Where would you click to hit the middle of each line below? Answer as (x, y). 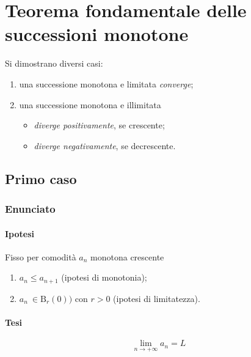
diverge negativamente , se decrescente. (105, 145)
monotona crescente (127, 256)
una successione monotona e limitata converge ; (106, 83)
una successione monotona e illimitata (90, 104)
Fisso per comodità (41, 256)
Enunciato (30, 208)
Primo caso (41, 178)
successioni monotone (97, 34)
